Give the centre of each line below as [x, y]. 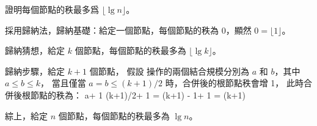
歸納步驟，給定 [35, 71]
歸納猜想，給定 [35, 50]
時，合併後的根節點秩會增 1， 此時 [234, 83]
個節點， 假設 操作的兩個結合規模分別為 [169, 71]
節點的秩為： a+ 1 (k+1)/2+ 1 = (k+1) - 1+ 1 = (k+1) [138, 94]
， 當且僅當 [63, 83]
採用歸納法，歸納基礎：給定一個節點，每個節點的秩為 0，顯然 [128, 30]
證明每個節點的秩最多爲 [52, 9]
